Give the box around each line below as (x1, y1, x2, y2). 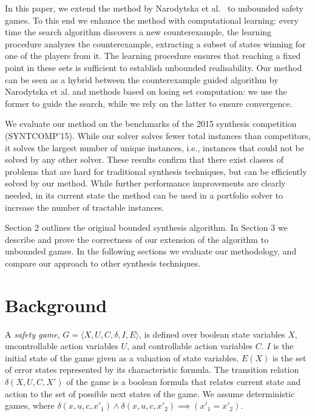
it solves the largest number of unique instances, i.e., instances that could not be (5, 141, 304, 154)
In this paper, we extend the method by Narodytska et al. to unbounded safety (5, 2, 303, 14)
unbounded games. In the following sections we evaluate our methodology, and (5, 245, 297, 257)
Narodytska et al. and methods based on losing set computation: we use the (5, 85, 287, 98)
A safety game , (5, 327, 60, 340)
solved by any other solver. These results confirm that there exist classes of (5, 153, 283, 166)
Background (5, 292, 107, 317)
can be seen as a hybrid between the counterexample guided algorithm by (5, 73, 279, 86)
